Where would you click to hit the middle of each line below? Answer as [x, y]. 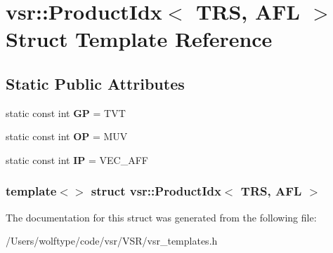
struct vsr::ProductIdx [156, 191]
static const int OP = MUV [67, 136]
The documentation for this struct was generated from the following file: [161, 217]
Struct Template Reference [139, 39]
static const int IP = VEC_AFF [77, 159]
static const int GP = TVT [66, 112]
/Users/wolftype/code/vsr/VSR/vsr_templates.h [112, 241]
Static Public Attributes [95, 83]
